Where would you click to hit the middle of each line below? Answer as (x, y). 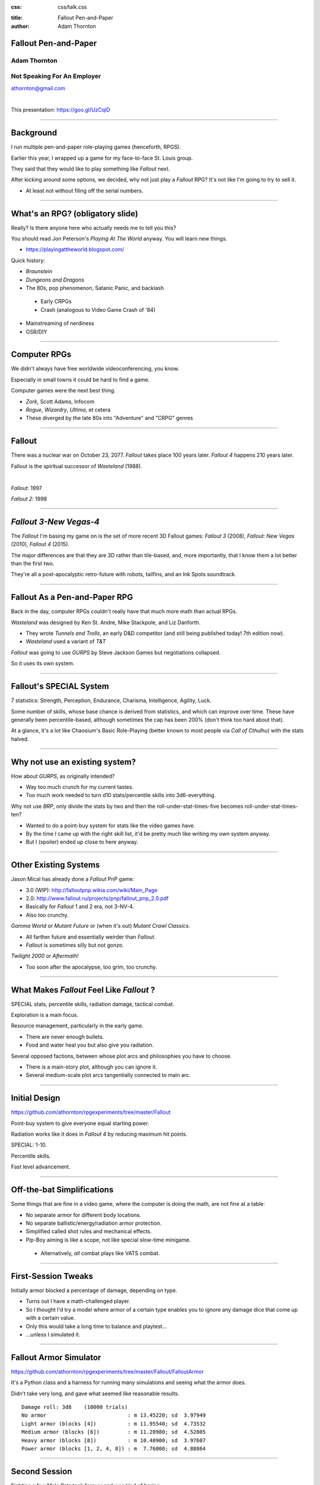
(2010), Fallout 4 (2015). (40, 544)
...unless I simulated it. (53, 1334)
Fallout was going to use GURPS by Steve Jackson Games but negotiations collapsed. (116, 652)
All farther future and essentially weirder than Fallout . (91, 937)
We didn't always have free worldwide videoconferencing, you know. (95, 369)
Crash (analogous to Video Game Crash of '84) (98, 309)
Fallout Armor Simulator (56, 1357)
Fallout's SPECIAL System (60, 686)
